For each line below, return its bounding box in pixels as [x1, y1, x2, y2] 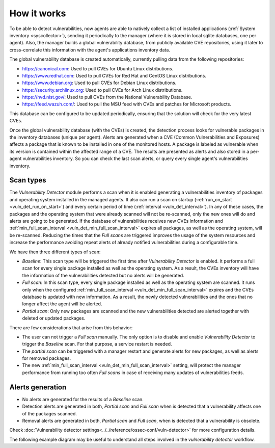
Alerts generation [9, 383, 67, 391]
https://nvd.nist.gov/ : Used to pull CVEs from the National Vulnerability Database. [22, 94, 193, 100]
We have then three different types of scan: [9, 249, 101, 255]
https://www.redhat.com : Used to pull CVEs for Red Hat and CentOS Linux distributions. [22, 72, 206, 78]
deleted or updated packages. [22, 315, 86, 321]
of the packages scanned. [22, 410, 77, 416]
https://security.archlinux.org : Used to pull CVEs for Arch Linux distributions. [22, 87, 183, 93]
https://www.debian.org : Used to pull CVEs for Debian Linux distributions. [22, 80, 177, 86]
